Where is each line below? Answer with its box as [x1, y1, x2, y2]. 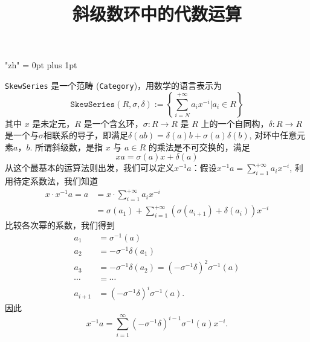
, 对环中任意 [249, 129, 297, 141]
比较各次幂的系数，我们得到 [5, 219, 115, 231]
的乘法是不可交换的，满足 [148, 140, 250, 153]
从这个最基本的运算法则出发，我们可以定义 [5, 161, 174, 174]
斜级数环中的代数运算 [72, 1, 242, 26]
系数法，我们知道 [30, 175, 98, 187]
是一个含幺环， [83, 117, 143, 129]
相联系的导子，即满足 [44, 129, 128, 141]
